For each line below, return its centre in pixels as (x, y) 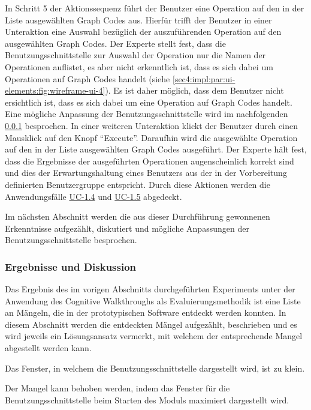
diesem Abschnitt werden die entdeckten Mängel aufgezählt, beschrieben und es (151, 324)
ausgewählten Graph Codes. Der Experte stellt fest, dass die (115, 43)
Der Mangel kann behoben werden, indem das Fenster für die (117, 388)
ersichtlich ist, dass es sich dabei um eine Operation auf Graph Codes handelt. (149, 102)
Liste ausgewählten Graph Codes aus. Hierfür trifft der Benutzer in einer (138, 20)
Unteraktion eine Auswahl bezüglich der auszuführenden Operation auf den (143, 32)
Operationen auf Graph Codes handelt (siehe (87, 78)
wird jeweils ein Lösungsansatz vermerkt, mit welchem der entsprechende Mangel (154, 336)
